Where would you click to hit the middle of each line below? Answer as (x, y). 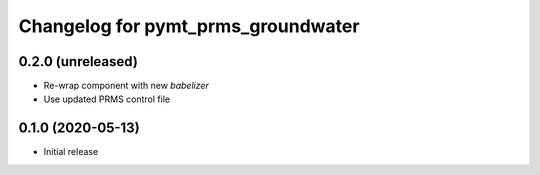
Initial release (71, 152)
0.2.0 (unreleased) (78, 61)
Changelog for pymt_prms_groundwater (189, 26)
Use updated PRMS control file (106, 99)
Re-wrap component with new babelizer (126, 86)
